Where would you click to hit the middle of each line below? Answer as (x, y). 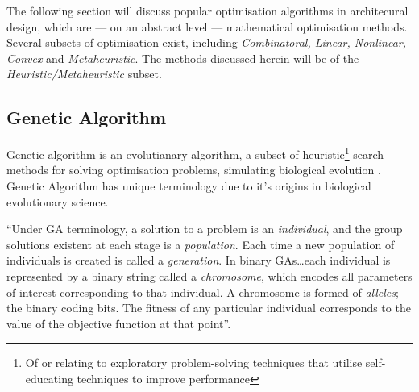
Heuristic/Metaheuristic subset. (84, 74)
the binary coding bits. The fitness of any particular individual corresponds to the (209, 308)
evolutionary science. (58, 201)
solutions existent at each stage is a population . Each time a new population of (201, 244)
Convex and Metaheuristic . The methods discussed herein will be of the (183, 58)
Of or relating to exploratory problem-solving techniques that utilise (194, 363)
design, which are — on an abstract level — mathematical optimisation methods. (207, 26)
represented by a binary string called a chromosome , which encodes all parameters (209, 275)
